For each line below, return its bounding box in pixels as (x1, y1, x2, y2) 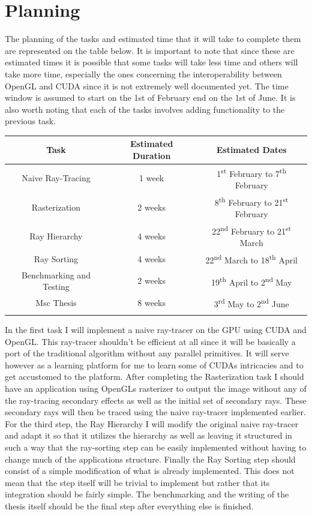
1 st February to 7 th (217, 165, 287, 179)
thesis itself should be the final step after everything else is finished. (5, 499, 254, 512)
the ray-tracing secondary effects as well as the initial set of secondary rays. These (5, 394, 307, 406)
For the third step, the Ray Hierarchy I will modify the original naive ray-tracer (5, 417, 299, 430)
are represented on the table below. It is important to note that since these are (5, 44, 295, 56)
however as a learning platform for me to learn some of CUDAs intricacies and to (5, 358, 304, 371)
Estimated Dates (216, 143, 287, 156)
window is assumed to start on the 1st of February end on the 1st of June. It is (5, 91, 296, 104)
